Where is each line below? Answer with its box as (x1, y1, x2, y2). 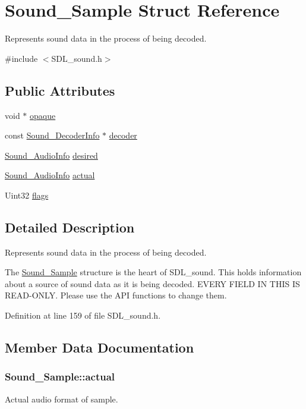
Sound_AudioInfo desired (5, 149, 98, 161)
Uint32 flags (5, 188, 49, 201)
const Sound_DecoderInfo (5, 129, 100, 141)
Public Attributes (5, 81, 115, 99)
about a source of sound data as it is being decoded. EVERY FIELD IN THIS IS (5, 277, 300, 290)
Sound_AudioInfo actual (5, 169, 95, 181)
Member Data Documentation (5, 338, 194, 357)
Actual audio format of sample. (5, 392, 118, 405)
